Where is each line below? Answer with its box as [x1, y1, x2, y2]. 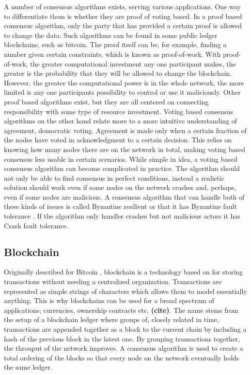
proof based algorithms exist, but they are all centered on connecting [4, 96, 209, 106]
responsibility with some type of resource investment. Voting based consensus [4, 106, 234, 116]
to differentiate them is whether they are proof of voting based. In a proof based [4, 11, 242, 21]
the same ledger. [4, 362, 52, 372]
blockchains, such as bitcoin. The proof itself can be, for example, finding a [4, 39, 227, 50]
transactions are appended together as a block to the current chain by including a [4, 324, 247, 334]
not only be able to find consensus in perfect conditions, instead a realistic [4, 172, 224, 183]
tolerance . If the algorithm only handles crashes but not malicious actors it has [4, 211, 240, 221]
